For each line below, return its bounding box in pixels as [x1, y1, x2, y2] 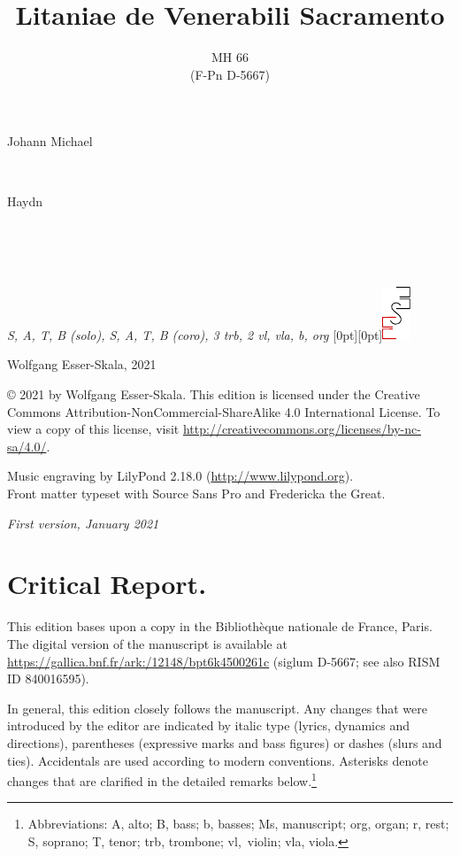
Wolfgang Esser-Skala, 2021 [7, 355, 157, 374]
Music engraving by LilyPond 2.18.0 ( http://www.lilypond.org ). [7, 467, 354, 485]
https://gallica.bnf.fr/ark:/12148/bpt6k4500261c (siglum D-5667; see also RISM [7, 652, 441, 670]
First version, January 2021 [7, 513, 159, 532]
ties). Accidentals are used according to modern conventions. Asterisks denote [7, 751, 428, 769]
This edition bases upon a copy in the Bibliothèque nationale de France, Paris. [7, 617, 433, 636]
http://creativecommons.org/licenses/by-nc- [182, 420, 421, 438]
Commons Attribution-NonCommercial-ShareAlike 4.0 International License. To [7, 402, 441, 420]
